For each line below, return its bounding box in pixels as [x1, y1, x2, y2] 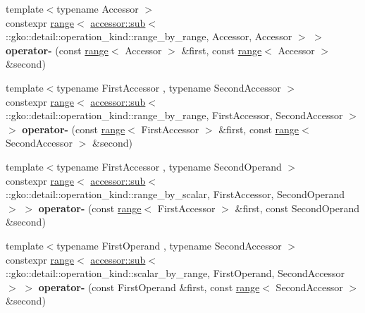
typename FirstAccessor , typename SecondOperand [56, 159, 282, 173]
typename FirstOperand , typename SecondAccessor [56, 238, 282, 252]
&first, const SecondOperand [235, 200, 359, 215]
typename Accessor [56, 1, 139, 16]
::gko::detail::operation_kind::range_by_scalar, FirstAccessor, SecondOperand [6, 187, 345, 202]
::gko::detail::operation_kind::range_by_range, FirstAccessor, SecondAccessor [6, 108, 343, 123]
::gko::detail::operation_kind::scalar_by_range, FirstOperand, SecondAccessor [6, 266, 345, 281]
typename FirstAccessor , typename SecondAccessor [56, 80, 281, 94]
